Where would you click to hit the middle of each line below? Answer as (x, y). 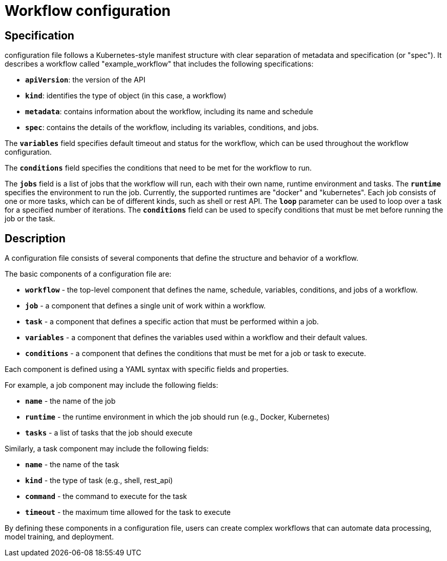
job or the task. (30, 219)
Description (35, 238)
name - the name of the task (72, 465)
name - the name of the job (70, 401)
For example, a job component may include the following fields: (111, 385)
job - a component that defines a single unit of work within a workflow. (146, 306)
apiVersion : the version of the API (85, 80)
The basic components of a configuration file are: (88, 274)
